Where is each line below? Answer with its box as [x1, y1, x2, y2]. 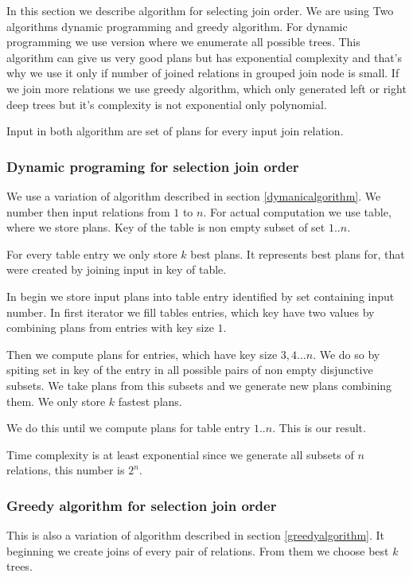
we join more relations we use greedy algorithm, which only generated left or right [6, 80, 407, 96]
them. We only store [6, 392, 106, 409]
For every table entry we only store [6, 245, 177, 262]
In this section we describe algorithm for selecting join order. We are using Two [6, 2, 394, 18]
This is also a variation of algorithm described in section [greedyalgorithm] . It [6, 527, 385, 544]
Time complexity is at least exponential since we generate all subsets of [6, 446, 354, 462]
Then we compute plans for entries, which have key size [6, 345, 278, 362]
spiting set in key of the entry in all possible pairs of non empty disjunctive [6, 361, 373, 378]
